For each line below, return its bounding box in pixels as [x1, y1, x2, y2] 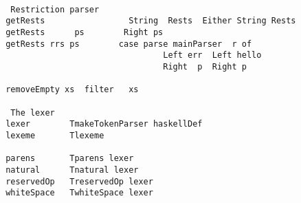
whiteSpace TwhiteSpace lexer [5, 188, 153, 198]
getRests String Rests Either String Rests [5, 16, 296, 26]
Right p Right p [163, 61, 247, 72]
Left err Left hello [163, 50, 262, 61]
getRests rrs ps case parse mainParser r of [5, 39, 252, 49]
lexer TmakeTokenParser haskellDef [5, 119, 203, 129]
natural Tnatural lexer [5, 164, 139, 175]
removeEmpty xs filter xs [5, 85, 139, 95]
